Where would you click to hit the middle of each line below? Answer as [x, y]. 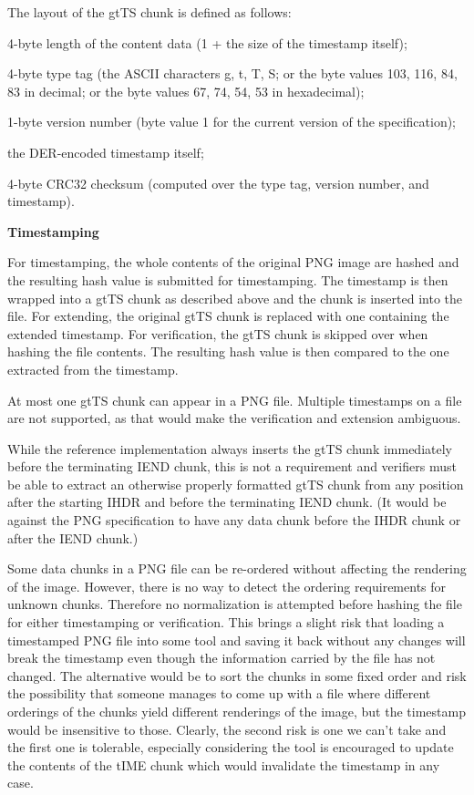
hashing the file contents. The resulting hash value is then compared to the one [228, 351]
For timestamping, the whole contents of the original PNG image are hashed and [233, 262]
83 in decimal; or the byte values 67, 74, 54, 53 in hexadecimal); [186, 91]
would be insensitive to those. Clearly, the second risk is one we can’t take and [227, 729]
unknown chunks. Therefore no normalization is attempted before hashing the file [235, 604]
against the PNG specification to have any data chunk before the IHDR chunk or [234, 520]
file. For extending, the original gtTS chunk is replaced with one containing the [228, 316]
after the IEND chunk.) [73, 537]
